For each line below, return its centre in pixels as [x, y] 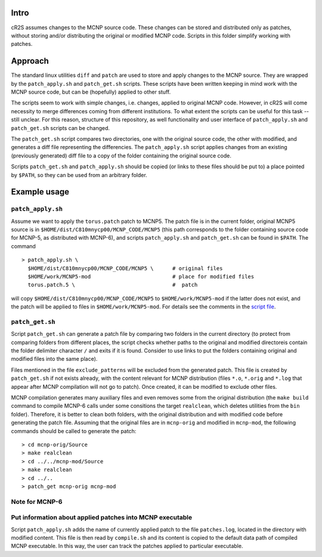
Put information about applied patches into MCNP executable [102, 518]
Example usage [40, 192]
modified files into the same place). [54, 359]
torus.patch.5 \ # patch [113, 285]
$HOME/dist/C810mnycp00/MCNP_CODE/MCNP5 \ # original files [125, 268]
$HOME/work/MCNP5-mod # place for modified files [141, 276]
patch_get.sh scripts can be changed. [61, 128]
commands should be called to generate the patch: [74, 431]
